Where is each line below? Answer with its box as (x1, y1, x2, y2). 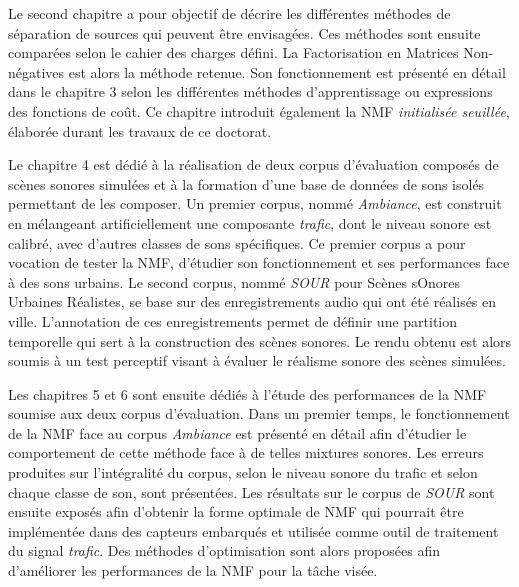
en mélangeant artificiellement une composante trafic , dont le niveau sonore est (8, 212, 492, 233)
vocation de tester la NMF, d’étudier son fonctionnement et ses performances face (8, 252, 510, 273)
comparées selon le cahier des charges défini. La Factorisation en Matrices (8, 42, 459, 63)
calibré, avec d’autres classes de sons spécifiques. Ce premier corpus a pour (8, 232, 466, 253)
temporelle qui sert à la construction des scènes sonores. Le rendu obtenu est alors (8, 330, 512, 351)
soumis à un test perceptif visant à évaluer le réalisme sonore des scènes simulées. (8, 350, 506, 371)
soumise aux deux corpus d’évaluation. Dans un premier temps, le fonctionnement (8, 403, 510, 424)
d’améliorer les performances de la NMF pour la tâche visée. (8, 560, 378, 581)
